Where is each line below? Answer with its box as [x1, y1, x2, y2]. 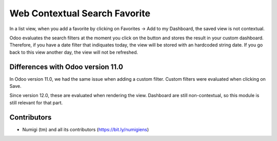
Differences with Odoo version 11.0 [9, 62, 123, 71]
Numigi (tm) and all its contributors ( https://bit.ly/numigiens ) [22, 126, 149, 132]
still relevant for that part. [9, 100, 63, 106]
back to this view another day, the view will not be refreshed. [9, 49, 138, 55]
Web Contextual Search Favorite [9, 8, 151, 19]
